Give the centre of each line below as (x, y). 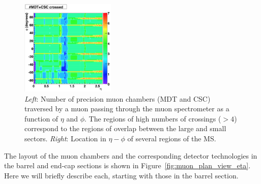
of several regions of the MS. (172, 138)
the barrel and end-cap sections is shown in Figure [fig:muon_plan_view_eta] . (127, 165)
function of (41, 118)
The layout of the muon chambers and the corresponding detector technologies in (131, 155)
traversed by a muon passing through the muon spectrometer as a (127, 109)
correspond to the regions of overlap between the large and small (125, 128)
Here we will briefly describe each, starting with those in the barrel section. (121, 175)
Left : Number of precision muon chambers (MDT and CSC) (118, 98)
